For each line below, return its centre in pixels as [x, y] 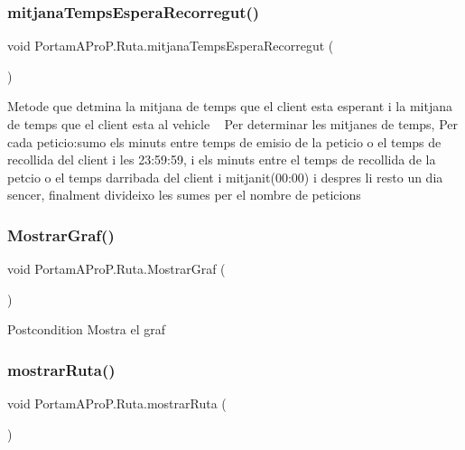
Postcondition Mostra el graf [87, 329]
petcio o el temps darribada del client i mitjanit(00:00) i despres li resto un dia [225, 177]
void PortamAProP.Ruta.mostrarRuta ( [117, 403]
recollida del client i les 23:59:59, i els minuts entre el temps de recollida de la [222, 159]
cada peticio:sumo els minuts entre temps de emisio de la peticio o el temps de [224, 141]
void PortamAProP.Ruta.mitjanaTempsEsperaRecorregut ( [171, 46]
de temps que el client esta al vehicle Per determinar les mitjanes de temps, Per [233, 124]
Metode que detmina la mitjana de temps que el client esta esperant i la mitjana [230, 106]
